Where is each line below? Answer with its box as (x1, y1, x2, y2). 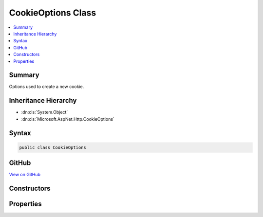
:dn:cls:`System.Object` (21, 109, 68, 115)
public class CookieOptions (19, 145, 86, 150)
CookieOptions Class (9, 7, 96, 18)
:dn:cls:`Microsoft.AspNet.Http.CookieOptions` (21, 116, 114, 122)
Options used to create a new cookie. (9, 84, 84, 90)
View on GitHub (9, 172, 41, 178)
